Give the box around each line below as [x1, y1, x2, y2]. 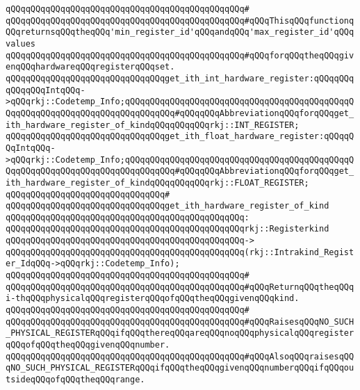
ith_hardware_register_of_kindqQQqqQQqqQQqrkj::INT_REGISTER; [6, 120, 300, 130]
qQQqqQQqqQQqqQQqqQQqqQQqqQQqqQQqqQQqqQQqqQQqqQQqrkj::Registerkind [6, 224, 329, 234]
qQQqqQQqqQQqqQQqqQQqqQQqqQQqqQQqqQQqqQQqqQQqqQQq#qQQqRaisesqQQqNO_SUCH [6, 316, 354, 327]
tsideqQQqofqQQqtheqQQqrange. [6, 375, 145, 384]
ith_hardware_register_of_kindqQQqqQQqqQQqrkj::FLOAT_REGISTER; [6, 177, 309, 188]
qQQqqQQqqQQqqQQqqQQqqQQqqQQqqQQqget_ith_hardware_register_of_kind [6, 201, 329, 211]
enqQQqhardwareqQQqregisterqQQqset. [6, 62, 175, 72]
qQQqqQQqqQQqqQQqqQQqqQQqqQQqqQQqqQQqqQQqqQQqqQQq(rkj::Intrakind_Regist [6, 247, 354, 257]
